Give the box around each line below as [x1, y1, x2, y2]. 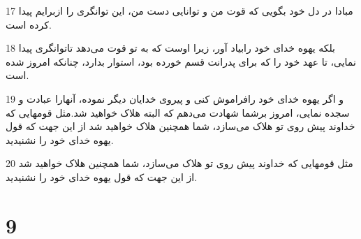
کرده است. [6, 17, 52, 31]
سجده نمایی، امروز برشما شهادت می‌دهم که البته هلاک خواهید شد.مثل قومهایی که [6, 105, 350, 119]
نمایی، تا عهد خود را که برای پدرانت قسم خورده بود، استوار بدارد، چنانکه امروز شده [6, 54, 356, 68]
